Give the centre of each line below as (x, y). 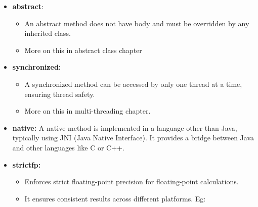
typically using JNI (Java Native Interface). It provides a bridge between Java (133, 138)
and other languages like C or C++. (68, 147)
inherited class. (48, 33)
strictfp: (27, 164)
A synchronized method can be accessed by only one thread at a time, (133, 84)
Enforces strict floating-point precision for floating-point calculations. (132, 182)
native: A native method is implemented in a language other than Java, (125, 127)
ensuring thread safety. (60, 94)
